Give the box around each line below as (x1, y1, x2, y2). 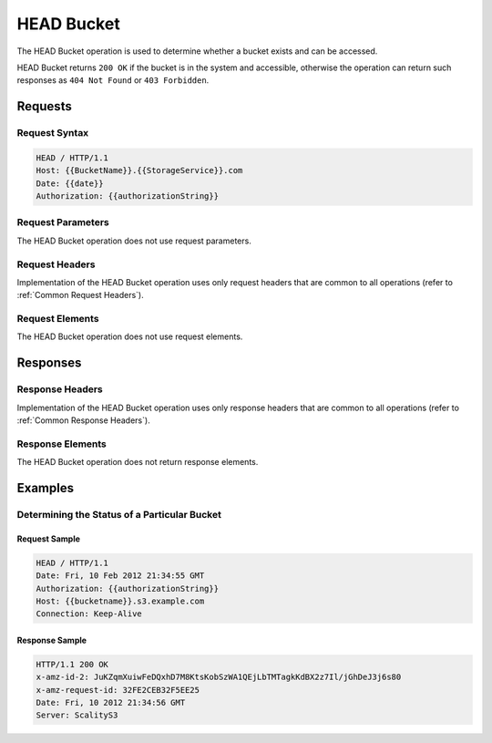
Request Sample (16, 533, 81, 544)
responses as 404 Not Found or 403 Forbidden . (16, 75, 210, 86)
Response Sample (16, 635, 87, 645)
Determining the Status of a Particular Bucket (16, 508, 222, 521)
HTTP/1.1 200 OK (36, 659, 109, 669)
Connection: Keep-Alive (36, 609, 143, 619)
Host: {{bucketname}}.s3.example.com (36, 595, 205, 606)
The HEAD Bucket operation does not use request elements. (16, 331, 243, 342)
